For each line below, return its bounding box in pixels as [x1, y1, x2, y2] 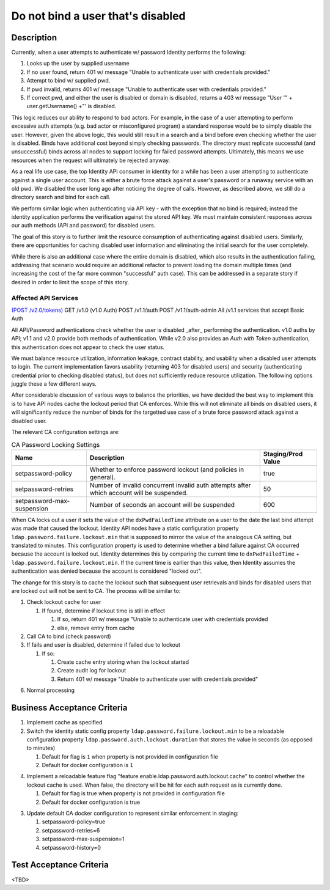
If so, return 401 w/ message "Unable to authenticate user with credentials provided [57, 616, 268, 623]
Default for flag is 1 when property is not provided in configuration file [42, 752, 218, 760]
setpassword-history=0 [42, 844, 101, 851]
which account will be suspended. [89, 488, 188, 497]
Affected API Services [11, 293, 79, 302]
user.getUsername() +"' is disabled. [26, 103, 117, 110]
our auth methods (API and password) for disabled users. [11, 222, 156, 229]
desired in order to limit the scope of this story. [11, 278, 130, 285]
